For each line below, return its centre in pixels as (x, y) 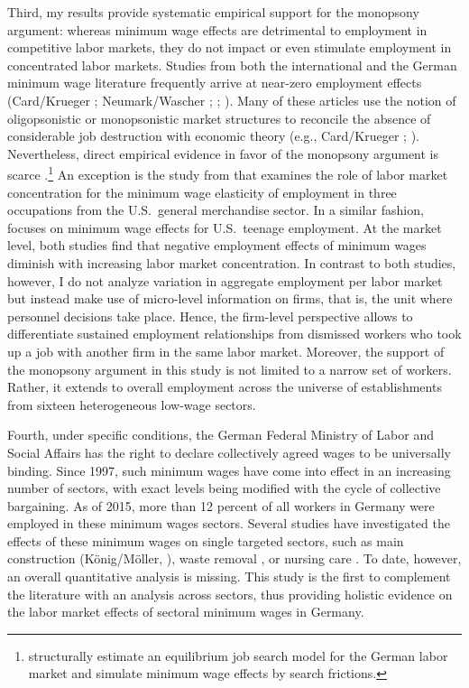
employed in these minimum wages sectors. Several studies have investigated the (229, 523)
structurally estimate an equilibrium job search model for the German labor (238, 655)
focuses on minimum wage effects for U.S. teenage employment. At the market (225, 227)
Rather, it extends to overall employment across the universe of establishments (225, 387)
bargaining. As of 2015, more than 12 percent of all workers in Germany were (221, 505)
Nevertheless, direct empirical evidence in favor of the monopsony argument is (223, 153)
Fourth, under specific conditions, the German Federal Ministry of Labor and (221, 435)
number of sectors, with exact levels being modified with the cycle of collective (224, 488)
